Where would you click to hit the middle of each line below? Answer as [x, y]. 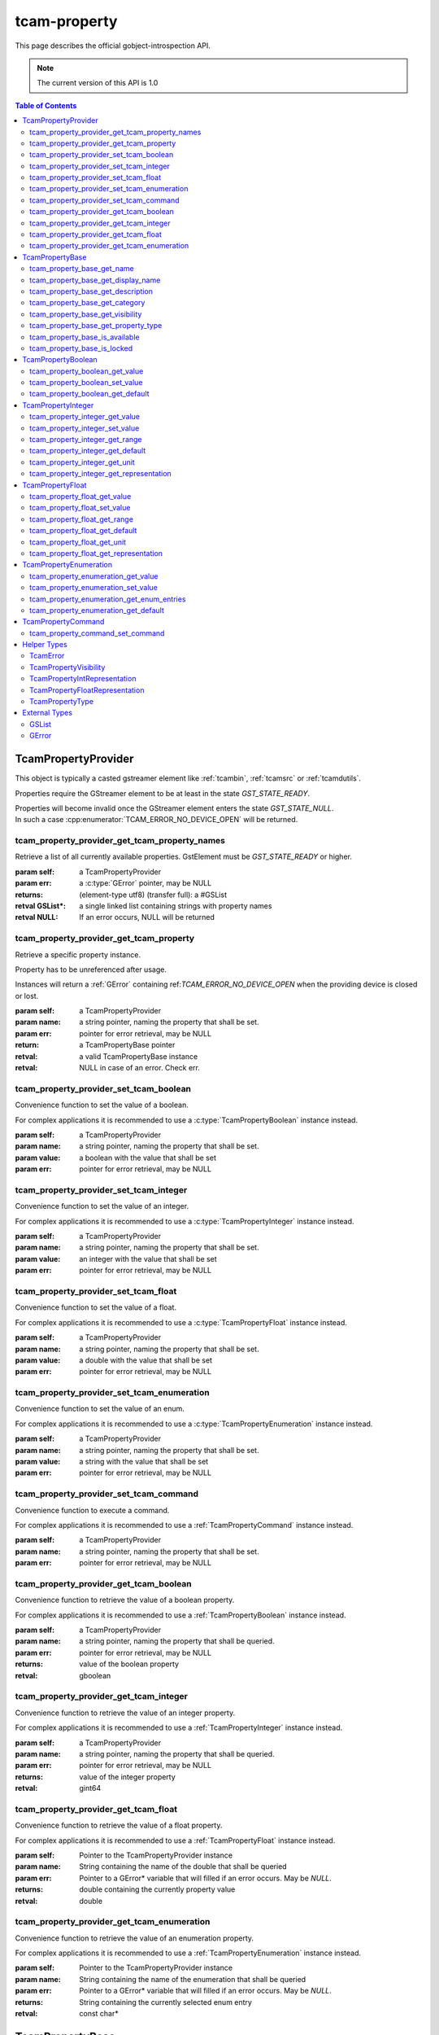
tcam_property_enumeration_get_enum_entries [108, 599]
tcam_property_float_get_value [80, 496]
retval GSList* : [41, 906]
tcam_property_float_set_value [80, 508]
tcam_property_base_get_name [82, 269]
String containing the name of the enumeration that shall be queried [193, 1979]
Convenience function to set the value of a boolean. [102, 1105]
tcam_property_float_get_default [83, 531]
